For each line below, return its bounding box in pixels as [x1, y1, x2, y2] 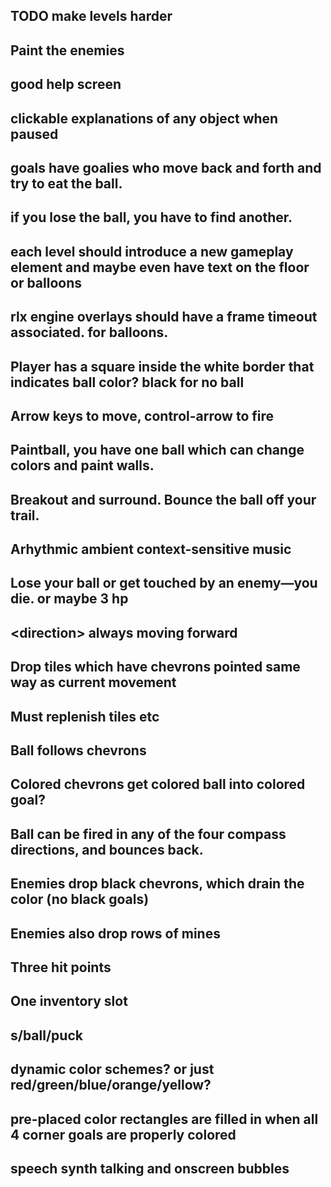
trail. [10, 507, 40, 524]
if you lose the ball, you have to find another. [10, 209, 293, 226]
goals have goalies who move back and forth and [10, 159, 322, 176]
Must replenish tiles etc [10, 708, 160, 725]
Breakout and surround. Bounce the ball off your [10, 491, 317, 508]
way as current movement [10, 674, 177, 691]
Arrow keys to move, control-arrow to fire [10, 407, 275, 424]
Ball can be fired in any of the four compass [10, 825, 287, 843]
